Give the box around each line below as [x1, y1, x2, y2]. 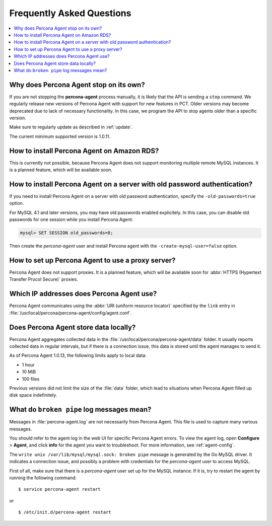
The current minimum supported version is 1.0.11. [9, 133, 111, 139]
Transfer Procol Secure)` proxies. [9, 276, 78, 282]
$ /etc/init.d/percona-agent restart [18, 509, 112, 515]
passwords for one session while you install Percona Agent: [9, 216, 133, 222]
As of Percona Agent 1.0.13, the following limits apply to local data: [9, 352, 147, 358]
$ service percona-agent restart [18, 486, 101, 492]
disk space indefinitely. [9, 392, 57, 398]
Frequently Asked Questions [9, 8, 131, 19]
